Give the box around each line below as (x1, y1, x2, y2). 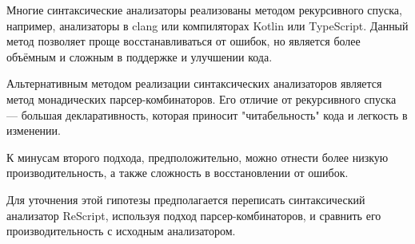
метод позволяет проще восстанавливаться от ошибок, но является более (6, 33, 361, 49)
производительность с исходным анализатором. (6, 222, 236, 239)
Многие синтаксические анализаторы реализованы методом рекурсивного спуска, (6, 2, 402, 18)
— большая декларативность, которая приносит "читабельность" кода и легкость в (6, 106, 408, 123)
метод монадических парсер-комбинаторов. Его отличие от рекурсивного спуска (6, 90, 397, 107)
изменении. (6, 122, 61, 139)
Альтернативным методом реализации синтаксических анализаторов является (6, 75, 382, 92)
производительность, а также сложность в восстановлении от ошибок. (6, 164, 349, 181)
